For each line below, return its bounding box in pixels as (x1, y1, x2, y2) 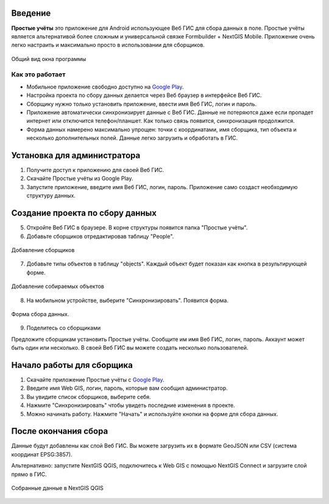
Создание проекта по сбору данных (11, 208, 157, 218)
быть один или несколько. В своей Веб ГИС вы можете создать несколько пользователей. (11, 344, 249, 351)
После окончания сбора (11, 426, 108, 436)
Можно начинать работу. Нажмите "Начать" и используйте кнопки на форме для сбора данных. (26, 410, 278, 417)
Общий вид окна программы (11, 55, 87, 62)
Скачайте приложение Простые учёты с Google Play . (26, 376, 164, 383)
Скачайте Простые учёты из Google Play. (26, 175, 133, 182)
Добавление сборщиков (11, 246, 75, 253)
